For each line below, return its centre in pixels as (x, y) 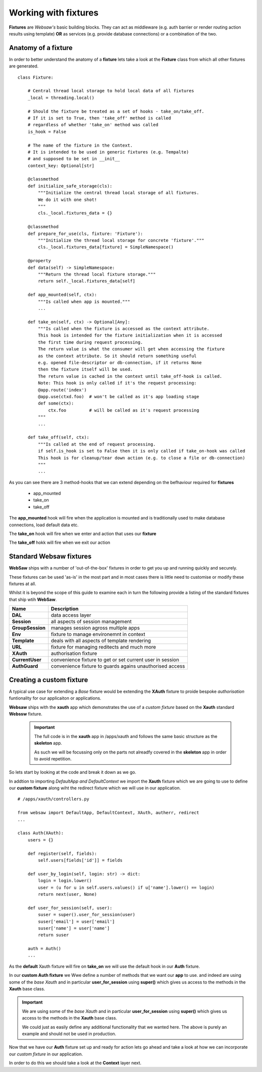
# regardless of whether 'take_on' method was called (93, 125)
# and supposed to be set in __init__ (74, 159)
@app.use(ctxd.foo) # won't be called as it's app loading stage (119, 396)
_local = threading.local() (61, 98)
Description (65, 609)
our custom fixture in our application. (46, 1054)
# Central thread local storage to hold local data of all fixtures (111, 91)
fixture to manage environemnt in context (98, 635)
